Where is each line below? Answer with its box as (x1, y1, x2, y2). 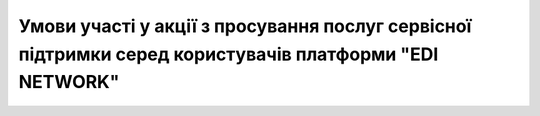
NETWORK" (18, 71, 120, 94)
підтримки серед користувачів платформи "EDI (18, 43, 439, 65)
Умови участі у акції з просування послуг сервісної (18, 15, 472, 37)
